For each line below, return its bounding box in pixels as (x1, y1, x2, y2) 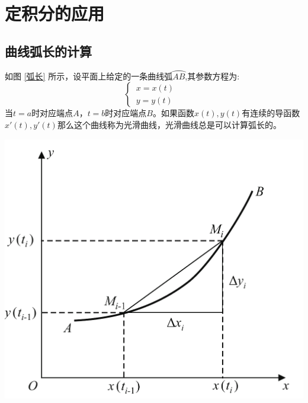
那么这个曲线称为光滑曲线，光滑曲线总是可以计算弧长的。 (57, 118, 281, 130)
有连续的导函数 (242, 107, 300, 119)
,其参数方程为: (185, 69, 240, 82)
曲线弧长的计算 (5, 41, 92, 60)
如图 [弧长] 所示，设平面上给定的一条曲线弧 (5, 69, 173, 82)
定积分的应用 (5, 1, 105, 25)
